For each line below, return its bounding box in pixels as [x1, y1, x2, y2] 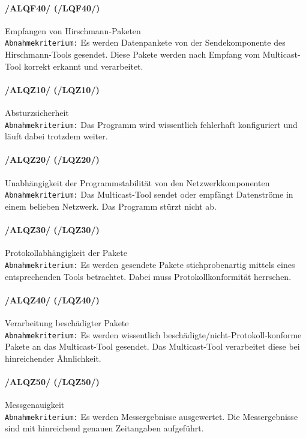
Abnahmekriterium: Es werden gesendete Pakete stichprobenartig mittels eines [5, 258, 295, 270]
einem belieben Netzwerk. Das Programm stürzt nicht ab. [5, 199, 217, 212]
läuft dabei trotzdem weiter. [5, 130, 108, 142]
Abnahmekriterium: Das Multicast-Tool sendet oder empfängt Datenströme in [5, 188, 293, 201]
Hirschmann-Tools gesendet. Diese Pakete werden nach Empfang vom [5, 48, 260, 61]
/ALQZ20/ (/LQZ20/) [5, 153, 100, 166]
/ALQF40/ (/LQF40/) [5, 1, 100, 14]
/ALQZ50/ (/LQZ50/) [5, 375, 100, 388]
